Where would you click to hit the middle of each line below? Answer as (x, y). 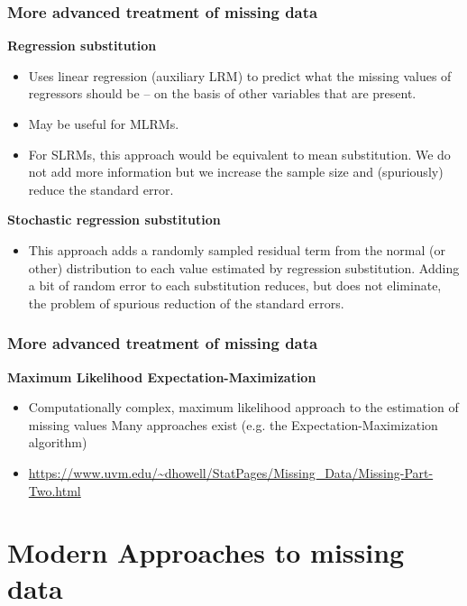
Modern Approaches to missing (206, 552)
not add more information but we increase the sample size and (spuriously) (236, 172)
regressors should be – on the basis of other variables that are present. (222, 93)
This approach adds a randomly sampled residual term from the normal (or (237, 249)
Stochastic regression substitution (114, 220)
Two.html (55, 490)
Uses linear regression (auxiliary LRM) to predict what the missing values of (240, 75)
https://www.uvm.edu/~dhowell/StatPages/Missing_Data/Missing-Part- (231, 472)
